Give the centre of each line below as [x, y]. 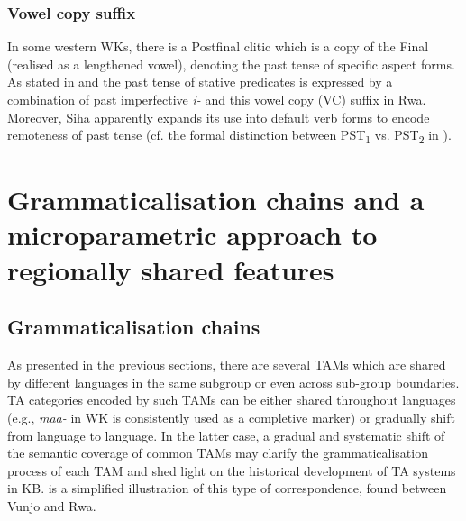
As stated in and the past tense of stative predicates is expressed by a [200, 82]
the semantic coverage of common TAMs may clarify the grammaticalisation [218, 453]
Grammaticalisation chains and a [216, 199]
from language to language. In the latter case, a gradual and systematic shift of [226, 435]
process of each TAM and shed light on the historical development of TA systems [232, 470]
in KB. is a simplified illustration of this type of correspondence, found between [227, 488]
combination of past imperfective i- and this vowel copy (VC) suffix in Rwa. [217, 99]
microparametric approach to [192, 234]
